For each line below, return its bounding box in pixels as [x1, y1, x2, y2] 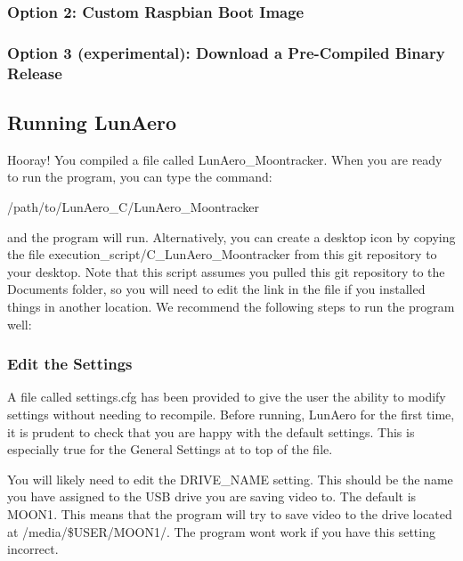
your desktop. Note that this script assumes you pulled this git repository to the [7, 262, 445, 280]
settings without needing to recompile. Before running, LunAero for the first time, [7, 404, 455, 423]
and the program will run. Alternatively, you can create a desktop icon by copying [7, 227, 456, 246]
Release [7, 61, 62, 84]
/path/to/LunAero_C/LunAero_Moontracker [7, 198, 259, 215]
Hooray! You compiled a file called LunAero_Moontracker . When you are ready [7, 150, 443, 168]
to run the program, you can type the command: [7, 167, 272, 186]
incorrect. [7, 540, 59, 558]
